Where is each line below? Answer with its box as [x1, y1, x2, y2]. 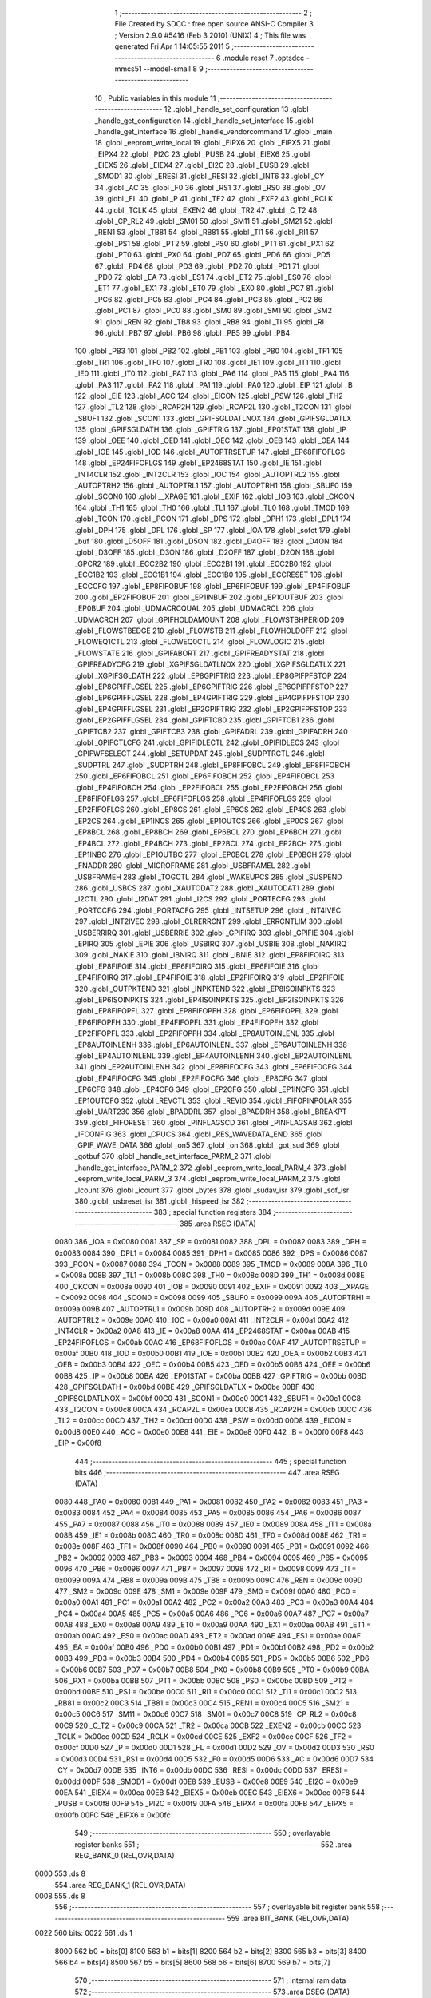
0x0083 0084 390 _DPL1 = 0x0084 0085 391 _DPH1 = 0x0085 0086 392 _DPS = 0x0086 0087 [54, 1248, 368, 1258]
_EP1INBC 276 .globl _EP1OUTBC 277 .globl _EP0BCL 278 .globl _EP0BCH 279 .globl [74, 850, 352, 859]
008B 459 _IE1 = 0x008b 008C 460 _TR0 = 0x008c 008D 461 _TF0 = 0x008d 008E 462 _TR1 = [54, 1530, 367, 1540]
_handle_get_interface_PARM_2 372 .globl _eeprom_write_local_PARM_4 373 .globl [74, 1163, 346, 1172]
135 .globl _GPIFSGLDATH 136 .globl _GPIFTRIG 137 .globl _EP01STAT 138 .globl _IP [74, 424, 346, 435]
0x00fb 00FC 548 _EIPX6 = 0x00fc [54, 1810, 171, 1820]
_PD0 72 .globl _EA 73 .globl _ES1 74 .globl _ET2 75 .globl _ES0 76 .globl [94, 272, 331, 281]
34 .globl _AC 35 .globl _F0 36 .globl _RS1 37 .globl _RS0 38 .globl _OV [94, 182, 326, 192]
